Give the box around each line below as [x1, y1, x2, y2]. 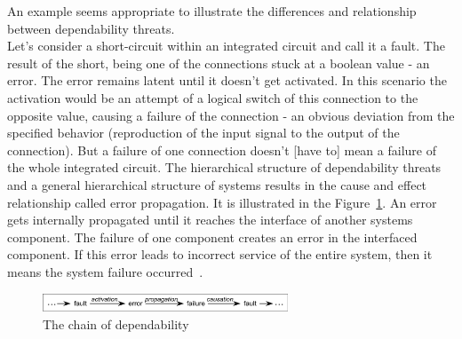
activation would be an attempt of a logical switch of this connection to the [7, 88, 418, 106]
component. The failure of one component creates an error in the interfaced [7, 227, 418, 246]
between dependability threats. [7, 19, 175, 37]
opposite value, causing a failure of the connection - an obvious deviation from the [7, 106, 455, 124]
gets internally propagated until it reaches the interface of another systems [7, 210, 413, 229]
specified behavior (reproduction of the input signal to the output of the [7, 123, 400, 142]
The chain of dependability [43, 314, 189, 333]
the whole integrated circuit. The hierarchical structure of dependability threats [7, 158, 442, 177]
